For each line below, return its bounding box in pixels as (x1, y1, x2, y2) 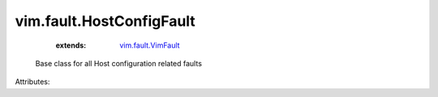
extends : (55, 40, 87, 50)
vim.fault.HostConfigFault (15, 12, 196, 30)
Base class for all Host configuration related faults (35, 58, 203, 68)
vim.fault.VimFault (119, 40, 180, 50)
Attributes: (15, 77, 50, 86)
